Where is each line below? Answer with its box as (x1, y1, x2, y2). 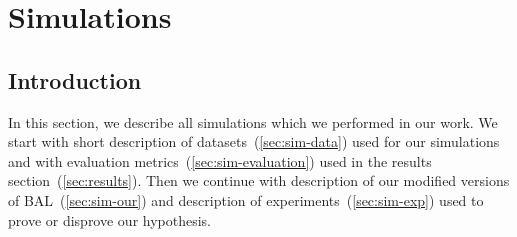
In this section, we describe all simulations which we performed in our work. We (8, 111, 498, 132)
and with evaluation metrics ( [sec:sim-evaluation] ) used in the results (8, 150, 432, 171)
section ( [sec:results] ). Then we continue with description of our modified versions (8, 170, 510, 191)
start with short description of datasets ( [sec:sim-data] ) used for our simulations (8, 131, 500, 152)
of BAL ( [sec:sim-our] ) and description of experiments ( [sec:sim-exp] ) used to (8, 189, 484, 210)
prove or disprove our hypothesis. (8, 209, 212, 230)
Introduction (8, 64, 142, 95)
